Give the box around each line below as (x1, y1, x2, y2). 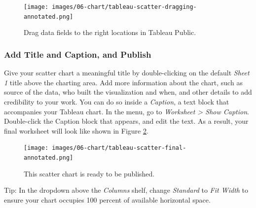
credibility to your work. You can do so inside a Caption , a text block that (4, 96, 229, 106)
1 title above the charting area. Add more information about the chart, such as (4, 77, 243, 87)
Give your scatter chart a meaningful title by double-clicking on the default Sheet (4, 68, 250, 78)
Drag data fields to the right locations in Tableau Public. (24, 27, 196, 37)
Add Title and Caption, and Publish (4, 48, 151, 60)
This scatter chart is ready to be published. (24, 168, 155, 178)
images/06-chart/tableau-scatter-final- (52, 144, 186, 152)
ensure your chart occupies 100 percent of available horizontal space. (4, 194, 211, 205)
